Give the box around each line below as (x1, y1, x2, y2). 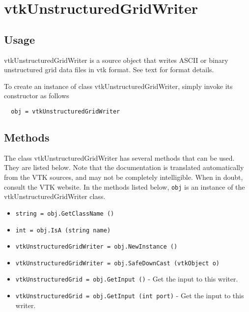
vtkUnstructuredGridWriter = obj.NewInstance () (15, 243, 178, 251)
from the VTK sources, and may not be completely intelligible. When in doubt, (4, 172, 243, 182)
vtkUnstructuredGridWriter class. (4, 191, 106, 201)
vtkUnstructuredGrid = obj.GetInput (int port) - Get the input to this (15, 290, 244, 301)
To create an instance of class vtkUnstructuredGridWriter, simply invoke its (4, 81, 233, 91)
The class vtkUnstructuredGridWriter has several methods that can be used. (4, 152, 235, 163)
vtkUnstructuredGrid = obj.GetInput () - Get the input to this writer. (15, 274, 238, 284)
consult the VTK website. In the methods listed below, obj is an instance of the (4, 181, 245, 192)
